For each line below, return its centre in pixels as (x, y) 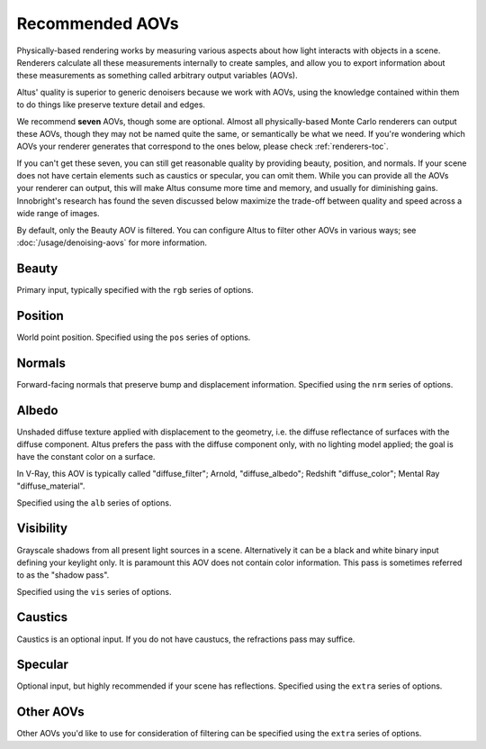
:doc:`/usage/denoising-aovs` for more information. (112, 242)
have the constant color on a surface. (86, 457)
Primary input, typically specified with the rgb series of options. (135, 289)
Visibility (42, 529)
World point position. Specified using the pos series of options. (134, 337)
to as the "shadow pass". (63, 575)
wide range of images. (58, 214)
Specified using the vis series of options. (94, 591)
